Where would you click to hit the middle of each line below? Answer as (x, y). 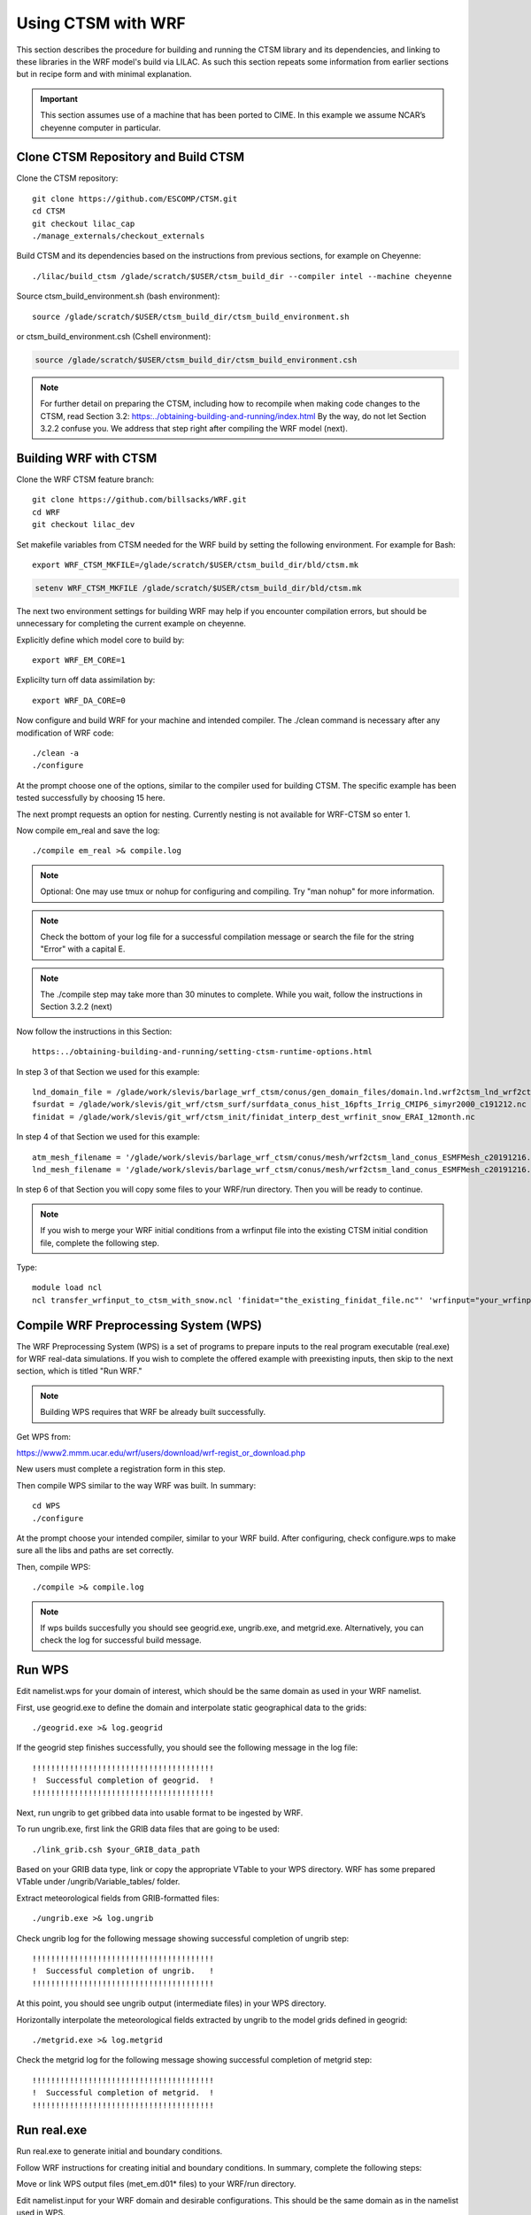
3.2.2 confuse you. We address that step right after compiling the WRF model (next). (194, 429)
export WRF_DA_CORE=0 (79, 700)
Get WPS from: (43, 1436)
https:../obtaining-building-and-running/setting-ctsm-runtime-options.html (203, 1052)
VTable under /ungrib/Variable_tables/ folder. (98, 1882)
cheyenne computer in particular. (100, 128)
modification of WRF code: (65, 733)
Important (59, 98)
